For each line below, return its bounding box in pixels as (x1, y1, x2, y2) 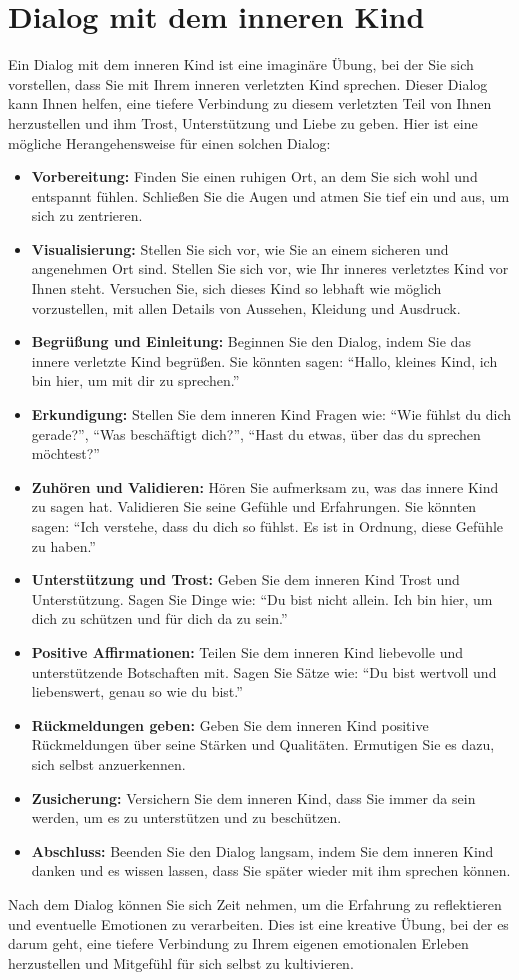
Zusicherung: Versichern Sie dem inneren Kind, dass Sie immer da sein (31, 787, 476, 808)
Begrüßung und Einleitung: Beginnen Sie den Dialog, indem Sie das (31, 331, 471, 352)
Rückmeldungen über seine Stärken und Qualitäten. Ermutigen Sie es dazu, (31, 734, 495, 755)
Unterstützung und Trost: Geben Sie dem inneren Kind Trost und (31, 569, 460, 590)
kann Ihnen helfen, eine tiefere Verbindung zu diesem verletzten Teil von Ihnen (8, 93, 492, 114)
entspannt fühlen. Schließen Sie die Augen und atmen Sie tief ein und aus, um (31, 185, 510, 206)
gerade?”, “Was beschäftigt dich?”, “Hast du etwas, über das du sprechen (31, 423, 481, 444)
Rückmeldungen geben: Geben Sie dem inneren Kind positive (31, 714, 429, 735)
